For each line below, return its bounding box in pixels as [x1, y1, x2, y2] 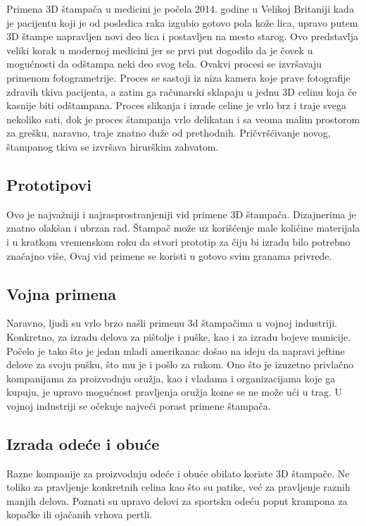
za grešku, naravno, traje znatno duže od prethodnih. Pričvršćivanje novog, [6, 125, 331, 140]
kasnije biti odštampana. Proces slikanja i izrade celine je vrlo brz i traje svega [6, 98, 346, 113]
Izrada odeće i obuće [6, 432, 160, 454]
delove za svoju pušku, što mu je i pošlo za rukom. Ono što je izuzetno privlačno [6, 357, 354, 372]
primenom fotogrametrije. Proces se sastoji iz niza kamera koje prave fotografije [6, 70, 351, 84]
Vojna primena [6, 282, 116, 304]
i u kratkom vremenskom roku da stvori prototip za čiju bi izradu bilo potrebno [6, 234, 351, 249]
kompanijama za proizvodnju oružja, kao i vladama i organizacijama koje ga [6, 370, 336, 385]
